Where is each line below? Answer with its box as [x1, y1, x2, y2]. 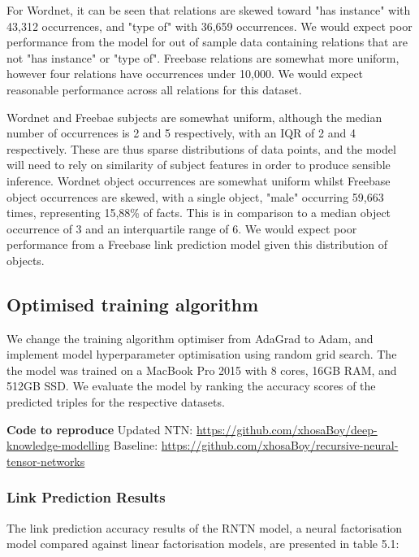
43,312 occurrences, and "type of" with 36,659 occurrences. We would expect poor [6, 17, 413, 34]
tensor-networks [6, 452, 85, 469]
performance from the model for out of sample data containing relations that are [6, 33, 408, 50]
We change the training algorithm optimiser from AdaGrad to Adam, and [6, 329, 374, 346]
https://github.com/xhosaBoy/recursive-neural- [161, 437, 399, 454]
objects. [6, 251, 45, 268]
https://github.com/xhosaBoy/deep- [196, 420, 378, 437]
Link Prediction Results [6, 487, 166, 507]
